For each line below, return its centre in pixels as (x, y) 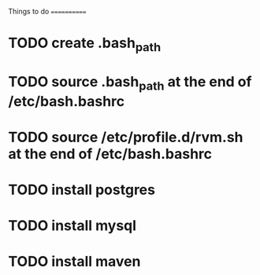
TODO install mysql (72, 226)
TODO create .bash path (85, 44)
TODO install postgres (82, 190)
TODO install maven (74, 262)
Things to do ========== (47, 11)
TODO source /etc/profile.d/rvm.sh (126, 137)
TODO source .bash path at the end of (130, 83)
